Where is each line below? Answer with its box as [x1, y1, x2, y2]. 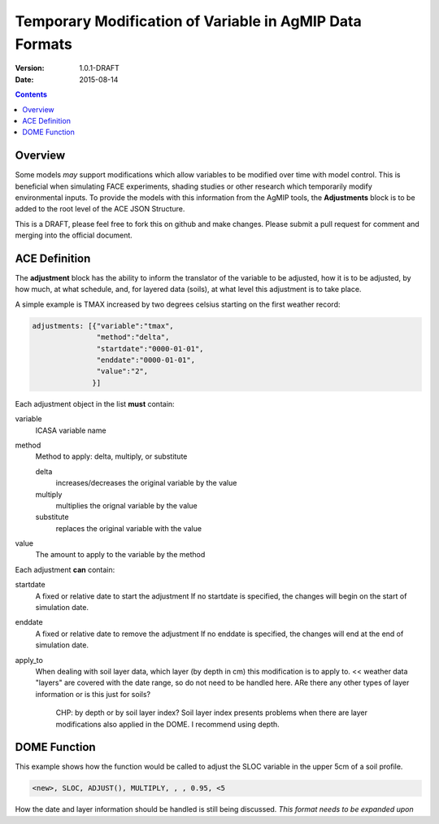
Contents [15, 89, 48, 99]
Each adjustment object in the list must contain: [15, 399, 175, 408]
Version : [15, 63, 45, 73]
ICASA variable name [35, 425, 106, 435]
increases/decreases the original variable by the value [55, 478, 237, 488]
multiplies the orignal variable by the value [55, 500, 198, 510]
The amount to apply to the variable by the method [35, 550, 206, 560]
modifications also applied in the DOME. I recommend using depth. [55, 719, 280, 729]
